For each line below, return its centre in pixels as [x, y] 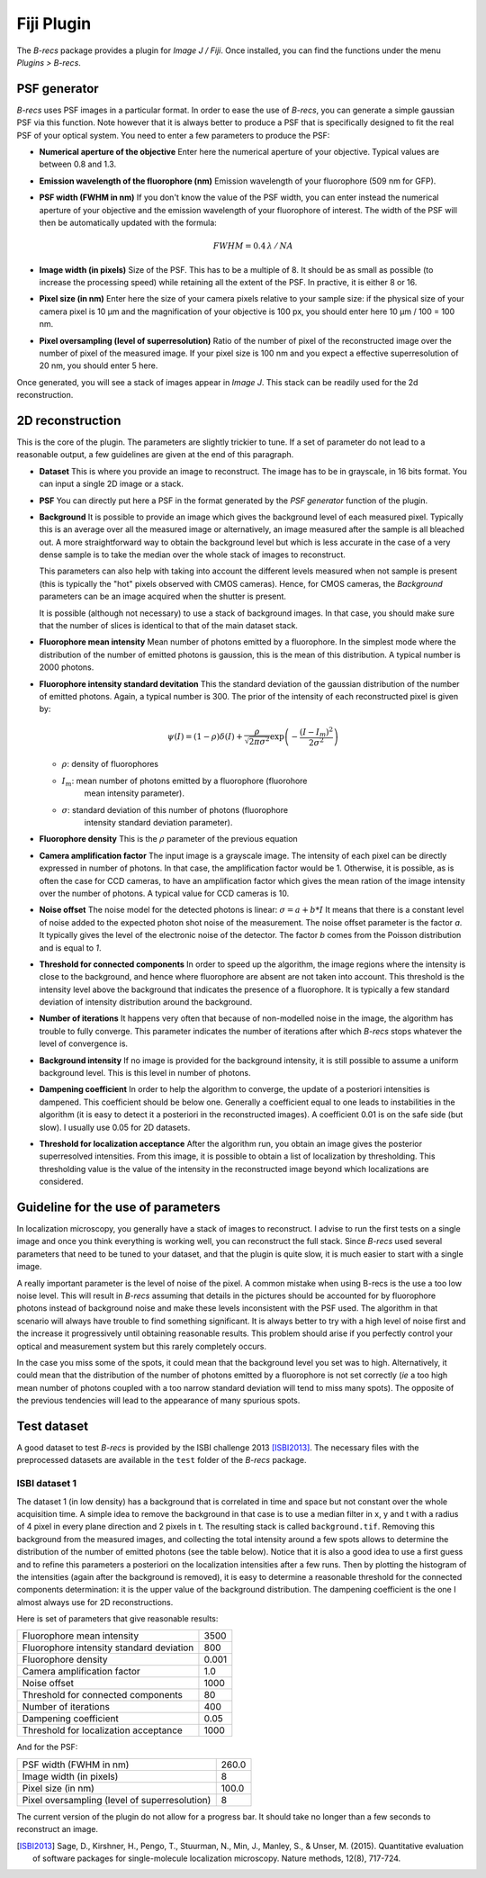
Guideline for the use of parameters [118, 1207]
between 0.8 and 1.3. [78, 164]
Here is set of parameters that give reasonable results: [117, 1619]
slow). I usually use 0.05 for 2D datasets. [115, 1127]
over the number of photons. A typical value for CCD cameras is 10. [164, 893]
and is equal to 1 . [71, 948]
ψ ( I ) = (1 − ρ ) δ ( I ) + [205, 736]
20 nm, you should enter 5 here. [99, 366]
